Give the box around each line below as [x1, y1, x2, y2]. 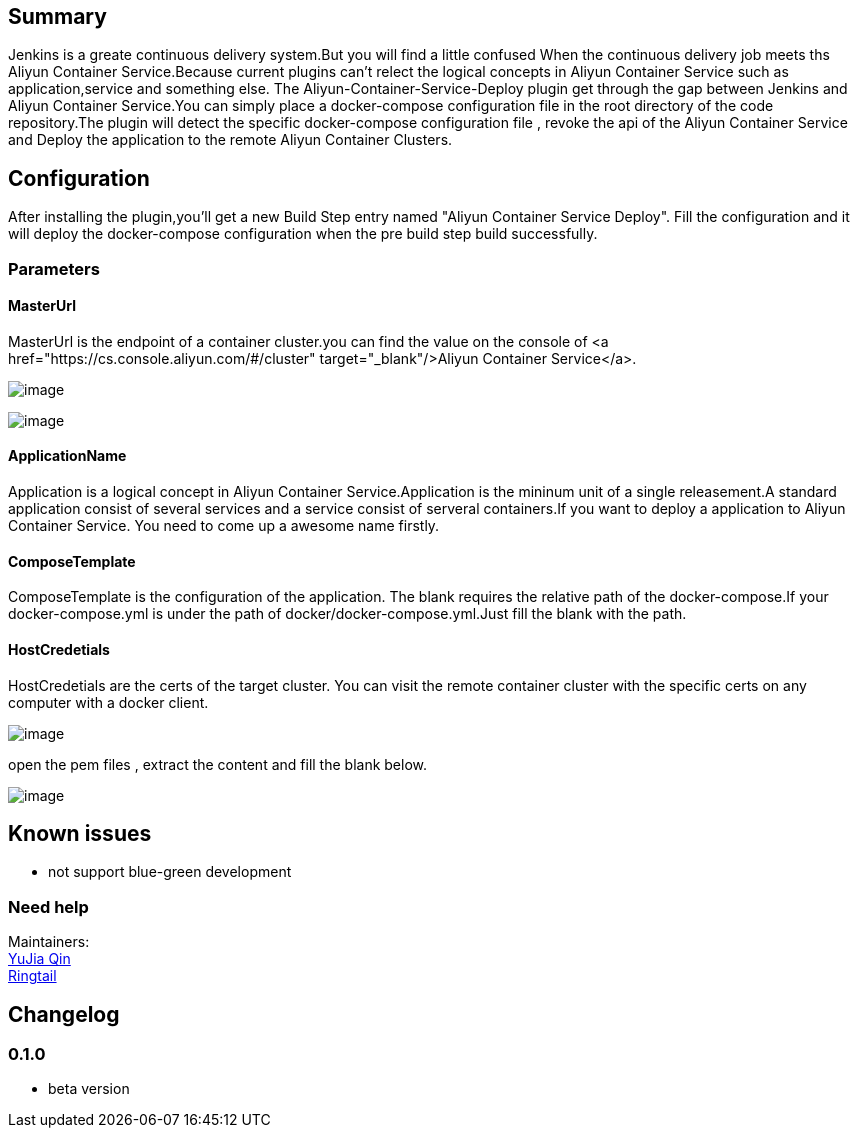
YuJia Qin [8, 950, 71, 968]
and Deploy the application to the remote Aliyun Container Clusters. [8, 131, 453, 149]
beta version [48, 1080, 130, 1098]
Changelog [8, 1001, 120, 1027]
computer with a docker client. [8, 693, 209, 711]
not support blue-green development [48, 863, 292, 881]
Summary [8, 4, 107, 29]
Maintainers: [8, 933, 90, 951]
